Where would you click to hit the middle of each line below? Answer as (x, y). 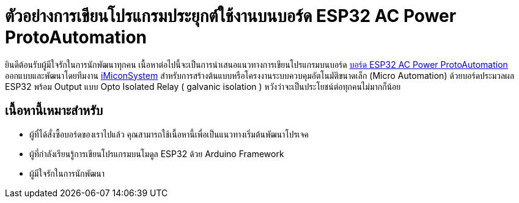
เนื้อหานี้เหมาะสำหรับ (54, 111)
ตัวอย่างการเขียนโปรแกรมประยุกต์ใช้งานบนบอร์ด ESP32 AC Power (231, 16)
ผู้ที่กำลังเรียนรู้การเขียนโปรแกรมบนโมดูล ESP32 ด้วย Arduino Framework (157, 153)
